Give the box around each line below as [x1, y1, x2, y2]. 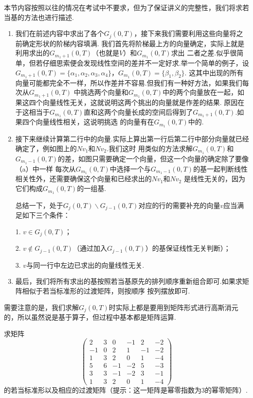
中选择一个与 [109, 163, 151, 173]
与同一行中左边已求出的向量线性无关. [26, 260, 145, 270]
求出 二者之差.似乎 [171, 48, 230, 58]
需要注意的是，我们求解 [4, 302, 79, 312]
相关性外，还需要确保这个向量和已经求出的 [15, 173, 152, 184]
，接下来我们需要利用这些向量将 [134, 28, 236, 38]
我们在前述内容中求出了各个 [15, 28, 104, 38]
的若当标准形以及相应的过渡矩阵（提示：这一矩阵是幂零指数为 [4, 384, 201, 395]
